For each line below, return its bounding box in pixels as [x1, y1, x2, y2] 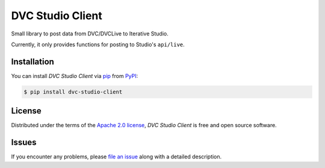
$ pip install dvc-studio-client [23, 88, 123, 95]
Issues [11, 137, 37, 148]
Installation [11, 56, 54, 67]
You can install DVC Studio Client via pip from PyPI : [11, 72, 138, 79]
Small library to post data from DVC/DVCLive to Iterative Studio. [11, 30, 169, 37]
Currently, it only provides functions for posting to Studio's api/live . [11, 41, 185, 48]
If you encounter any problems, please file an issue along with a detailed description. [11, 153, 222, 160]
